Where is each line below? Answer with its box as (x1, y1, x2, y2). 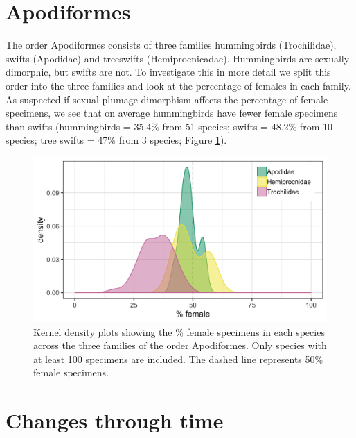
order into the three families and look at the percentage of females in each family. (6, 78, 351, 92)
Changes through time (6, 406, 224, 435)
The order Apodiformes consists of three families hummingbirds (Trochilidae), (6, 37, 337, 52)
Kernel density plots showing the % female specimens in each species (33, 324, 325, 339)
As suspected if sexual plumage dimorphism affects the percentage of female (6, 92, 328, 106)
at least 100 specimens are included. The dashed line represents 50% (33, 351, 323, 366)
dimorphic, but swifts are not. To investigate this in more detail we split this (6, 65, 331, 79)
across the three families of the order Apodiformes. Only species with (33, 338, 327, 353)
